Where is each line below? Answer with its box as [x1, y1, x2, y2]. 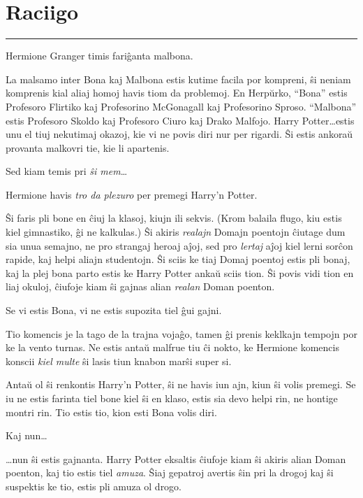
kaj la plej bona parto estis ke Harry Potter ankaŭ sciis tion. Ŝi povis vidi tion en [6, 265, 354, 280]
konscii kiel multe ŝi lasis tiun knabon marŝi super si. [6, 353, 232, 368]
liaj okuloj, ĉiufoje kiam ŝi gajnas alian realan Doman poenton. [6, 279, 275, 294]
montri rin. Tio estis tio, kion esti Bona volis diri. [6, 404, 217, 419]
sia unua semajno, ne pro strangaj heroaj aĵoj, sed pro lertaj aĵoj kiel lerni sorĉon [6, 238, 353, 252]
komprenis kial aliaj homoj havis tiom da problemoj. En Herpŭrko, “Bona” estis [6, 85, 348, 100]
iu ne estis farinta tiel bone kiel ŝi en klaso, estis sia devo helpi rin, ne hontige [6, 391, 338, 405]
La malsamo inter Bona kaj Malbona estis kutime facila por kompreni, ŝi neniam [6, 71, 351, 86]
